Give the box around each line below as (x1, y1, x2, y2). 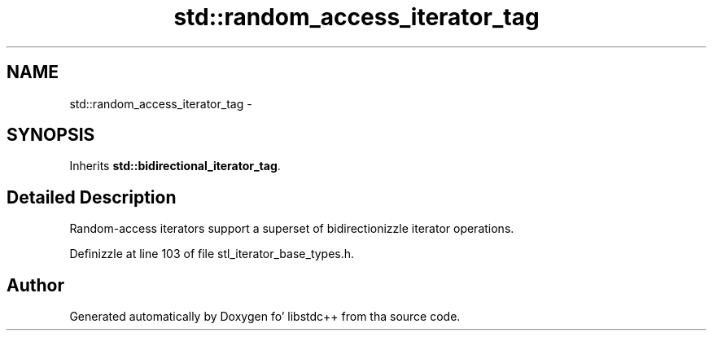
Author (7, 274, 64, 295)
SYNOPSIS (7, 125, 95, 146)
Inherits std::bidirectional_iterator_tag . (69, 159, 281, 173)
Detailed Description (7, 186, 177, 208)
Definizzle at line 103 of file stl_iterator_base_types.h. (69, 247, 355, 261)
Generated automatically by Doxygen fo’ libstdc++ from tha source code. (69, 309, 461, 324)
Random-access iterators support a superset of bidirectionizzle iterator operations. (69, 221, 514, 236)
